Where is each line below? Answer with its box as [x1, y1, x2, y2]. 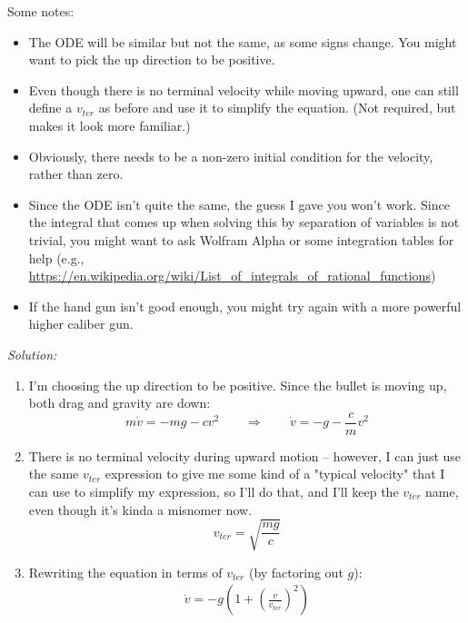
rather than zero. [28, 164, 124, 183]
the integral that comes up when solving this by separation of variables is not [28, 213, 460, 232]
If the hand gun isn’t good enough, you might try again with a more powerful [28, 296, 462, 315]
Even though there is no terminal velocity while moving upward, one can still [28, 80, 459, 99]
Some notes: [7, 2, 75, 20]
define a [28, 98, 73, 117]
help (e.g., [28, 248, 85, 267]
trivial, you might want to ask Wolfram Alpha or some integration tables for [28, 230, 454, 249]
